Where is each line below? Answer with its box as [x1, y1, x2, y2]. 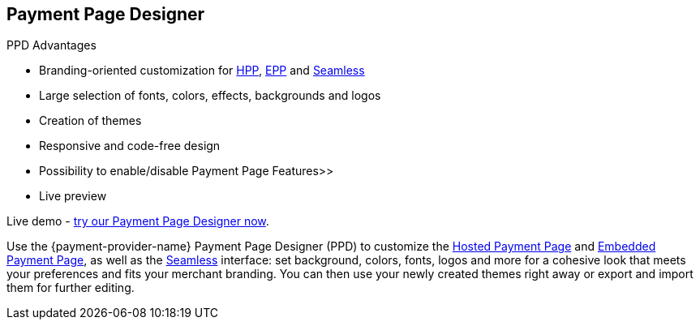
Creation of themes [39, 114, 142, 128]
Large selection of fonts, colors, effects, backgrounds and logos [39, 88, 381, 103]
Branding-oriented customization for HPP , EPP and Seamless [39, 63, 365, 78]
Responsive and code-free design [39, 139, 221, 153]
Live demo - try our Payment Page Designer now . [6, 214, 269, 229]
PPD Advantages [6, 38, 97, 53]
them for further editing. [6, 281, 135, 295]
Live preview [39, 189, 107, 204]
